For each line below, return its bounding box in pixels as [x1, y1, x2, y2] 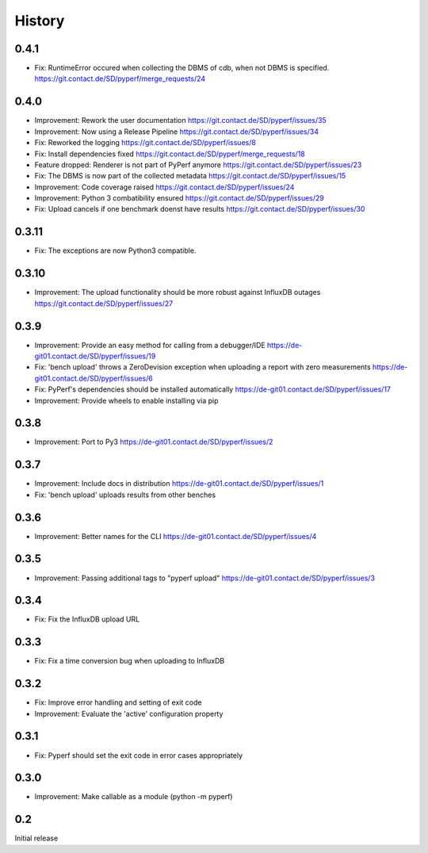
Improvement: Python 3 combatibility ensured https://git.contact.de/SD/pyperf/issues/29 [34, 193, 324, 203]
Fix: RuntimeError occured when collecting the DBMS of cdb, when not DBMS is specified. [34, 63, 330, 73]
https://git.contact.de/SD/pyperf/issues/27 [34, 298, 174, 308]
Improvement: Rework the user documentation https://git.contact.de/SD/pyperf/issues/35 [34, 116, 327, 125]
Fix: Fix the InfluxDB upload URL [34, 614, 140, 624]
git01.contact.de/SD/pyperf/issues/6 [34, 373, 154, 383]
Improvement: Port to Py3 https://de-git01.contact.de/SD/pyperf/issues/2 [34, 437, 273, 447]
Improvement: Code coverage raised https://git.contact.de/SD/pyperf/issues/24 [34, 182, 295, 192]
